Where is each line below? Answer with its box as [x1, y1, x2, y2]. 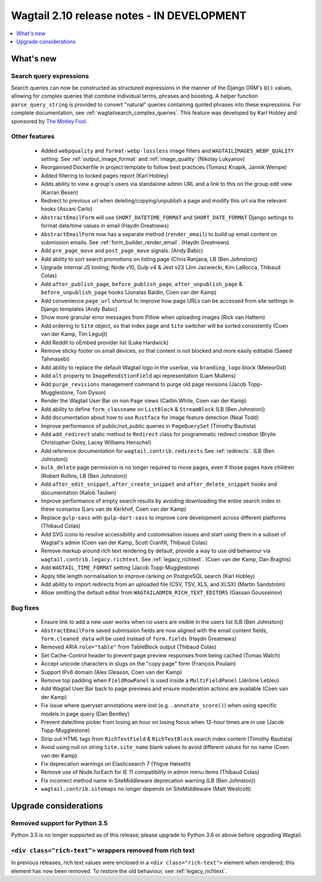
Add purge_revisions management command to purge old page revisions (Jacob [41, 380, 247, 387]
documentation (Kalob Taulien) [41, 489, 117, 496]
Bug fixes [11, 604, 39, 612]
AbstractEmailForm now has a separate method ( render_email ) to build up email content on [41, 230, 277, 238]
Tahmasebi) [41, 355, 70, 363]
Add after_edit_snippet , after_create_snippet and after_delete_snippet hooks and [41, 480, 277, 488]
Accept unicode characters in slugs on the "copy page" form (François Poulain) [41, 660, 236, 667]
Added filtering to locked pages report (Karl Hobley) [41, 172, 169, 179]
